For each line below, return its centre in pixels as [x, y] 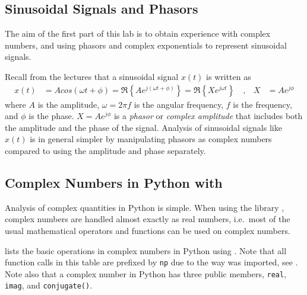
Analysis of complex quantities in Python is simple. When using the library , [145, 207]
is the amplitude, [69, 104]
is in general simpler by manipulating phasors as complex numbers [151, 139]
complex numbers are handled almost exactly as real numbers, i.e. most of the [148, 219]
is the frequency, [262, 104]
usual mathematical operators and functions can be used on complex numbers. [148, 230]
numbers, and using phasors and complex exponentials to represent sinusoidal [146, 45]
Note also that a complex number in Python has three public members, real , [146, 273]
